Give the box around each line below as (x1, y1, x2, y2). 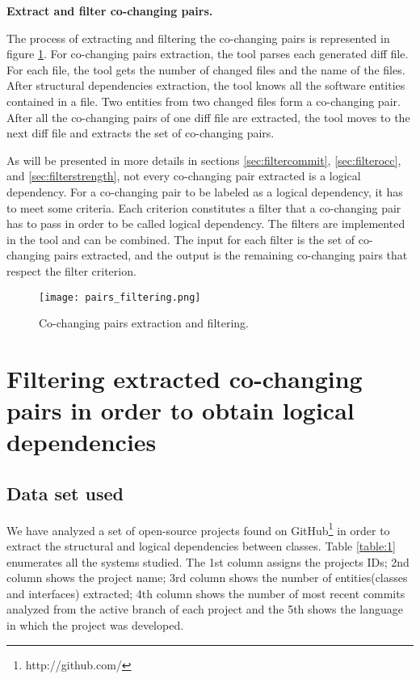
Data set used (6, 480, 124, 505)
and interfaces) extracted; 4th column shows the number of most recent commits (6, 584, 405, 601)
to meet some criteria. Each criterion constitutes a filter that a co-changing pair (6, 199, 401, 216)
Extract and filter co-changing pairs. (6, 2, 213, 19)
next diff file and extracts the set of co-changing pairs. (6, 124, 275, 141)
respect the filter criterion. (6, 262, 136, 279)
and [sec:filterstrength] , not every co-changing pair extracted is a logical (6, 167, 361, 184)
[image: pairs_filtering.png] (39, 291, 201, 303)
